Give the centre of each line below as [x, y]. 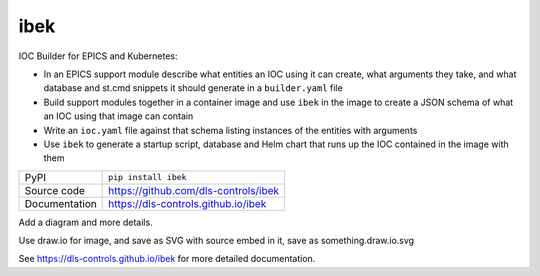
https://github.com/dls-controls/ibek [194, 190]
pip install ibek [147, 177]
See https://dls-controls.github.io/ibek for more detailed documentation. [167, 259]
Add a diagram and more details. [86, 222]
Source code [54, 190]
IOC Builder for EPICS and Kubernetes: [98, 56]
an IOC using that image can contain [118, 116]
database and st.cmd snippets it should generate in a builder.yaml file [193, 88]
